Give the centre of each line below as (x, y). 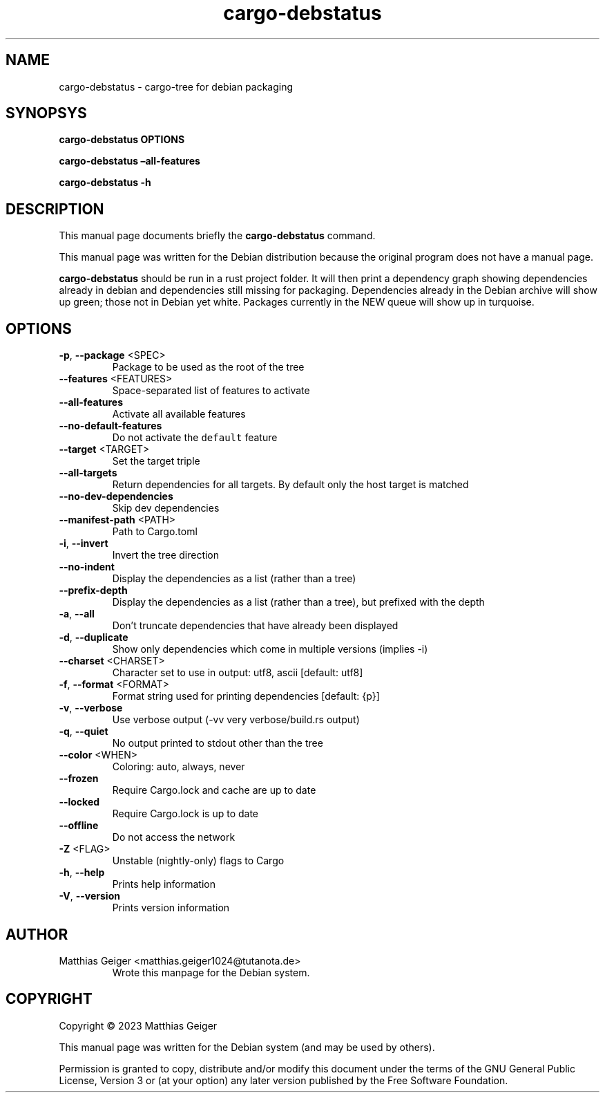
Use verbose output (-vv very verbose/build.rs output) (236, 720)
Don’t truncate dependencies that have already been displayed (255, 626)
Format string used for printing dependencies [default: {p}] (246, 696)
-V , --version (89, 896)
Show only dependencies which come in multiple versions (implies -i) (270, 649)
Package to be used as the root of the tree (208, 367)
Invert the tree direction (166, 555)
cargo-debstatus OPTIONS (122, 140)
